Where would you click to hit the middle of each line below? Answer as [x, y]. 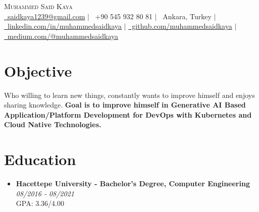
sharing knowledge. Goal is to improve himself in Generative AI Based [125, 105]
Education [40, 159]
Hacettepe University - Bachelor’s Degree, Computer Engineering [133, 183]
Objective [38, 70]
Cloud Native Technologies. [53, 124]
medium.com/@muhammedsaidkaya [63, 36]
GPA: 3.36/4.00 [40, 203]
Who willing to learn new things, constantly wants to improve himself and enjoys [129, 95]
